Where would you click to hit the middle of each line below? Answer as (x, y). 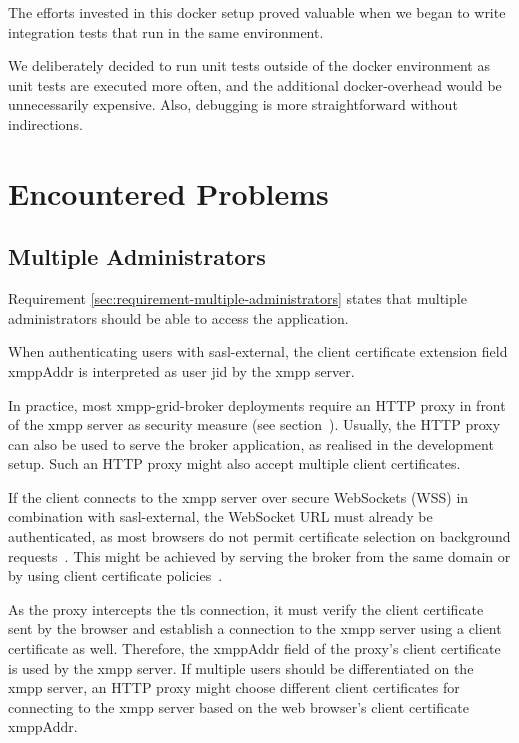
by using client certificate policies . (115, 575)
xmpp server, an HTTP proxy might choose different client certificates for (234, 687)
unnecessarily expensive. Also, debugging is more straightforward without (233, 104)
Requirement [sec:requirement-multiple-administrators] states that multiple (237, 298)
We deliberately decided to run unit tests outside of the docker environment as (249, 65)
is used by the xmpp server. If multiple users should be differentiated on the (241, 667)
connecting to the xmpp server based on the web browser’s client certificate (238, 706)
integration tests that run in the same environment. (166, 31)
